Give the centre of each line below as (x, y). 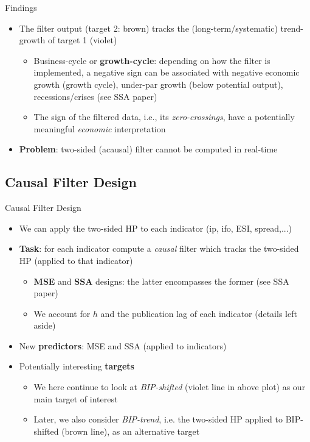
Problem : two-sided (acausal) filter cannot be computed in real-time (148, 149)
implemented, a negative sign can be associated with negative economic (167, 72)
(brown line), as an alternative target (131, 431)
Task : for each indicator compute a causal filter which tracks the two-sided (159, 248)
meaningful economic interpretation (100, 128)
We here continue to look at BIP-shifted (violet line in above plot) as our (170, 387)
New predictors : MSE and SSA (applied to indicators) (123, 345)
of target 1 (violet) (82, 40)
